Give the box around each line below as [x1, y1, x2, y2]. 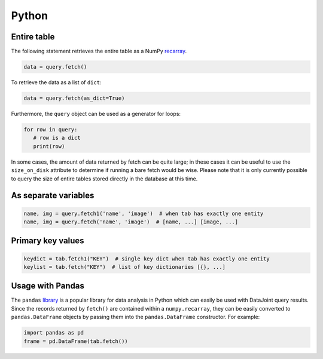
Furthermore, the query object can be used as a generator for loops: [11, 111, 181, 117]
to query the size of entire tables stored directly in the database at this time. [11, 175, 198, 182]
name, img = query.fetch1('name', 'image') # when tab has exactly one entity [23, 210, 264, 217]
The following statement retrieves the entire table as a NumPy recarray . [11, 48, 187, 55]
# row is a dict [33, 134, 81, 142]
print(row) [33, 143, 65, 149]
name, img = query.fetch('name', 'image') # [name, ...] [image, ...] [23, 218, 239, 225]
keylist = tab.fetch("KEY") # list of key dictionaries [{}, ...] [23, 263, 226, 270]
